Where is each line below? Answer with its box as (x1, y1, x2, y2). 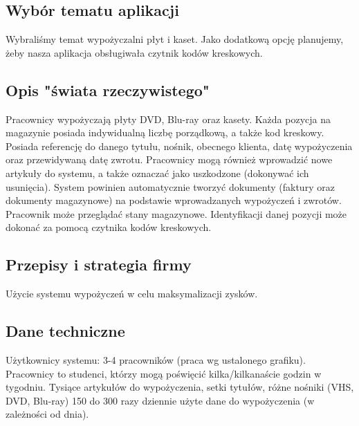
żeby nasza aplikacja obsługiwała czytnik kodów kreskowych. (6, 45, 263, 59)
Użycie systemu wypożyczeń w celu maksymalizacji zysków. (6, 286, 258, 301)
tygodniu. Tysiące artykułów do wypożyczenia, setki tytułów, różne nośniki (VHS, (6, 380, 354, 394)
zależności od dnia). (6, 407, 89, 421)
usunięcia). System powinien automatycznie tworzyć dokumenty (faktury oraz (6, 179, 335, 194)
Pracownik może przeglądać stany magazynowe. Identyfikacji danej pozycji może (6, 206, 347, 221)
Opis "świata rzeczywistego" (6, 79, 210, 100)
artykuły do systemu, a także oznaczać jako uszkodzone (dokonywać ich (6, 165, 309, 180)
